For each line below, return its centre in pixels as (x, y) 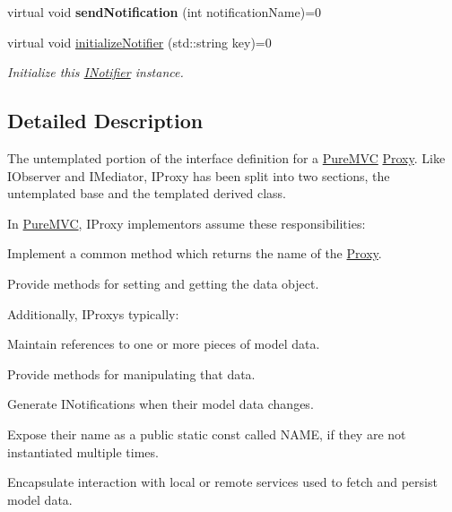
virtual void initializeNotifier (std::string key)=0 (139, 42)
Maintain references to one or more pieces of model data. (164, 344)
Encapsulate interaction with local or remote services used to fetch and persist (222, 482)
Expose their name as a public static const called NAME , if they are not (207, 434)
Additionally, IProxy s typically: (93, 313)
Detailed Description (105, 121)
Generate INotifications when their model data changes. (161, 404)
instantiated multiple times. (83, 451)
